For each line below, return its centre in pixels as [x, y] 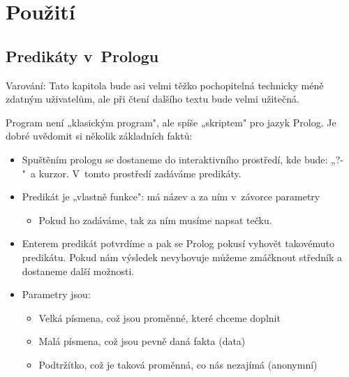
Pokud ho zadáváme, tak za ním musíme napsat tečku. [155, 220]
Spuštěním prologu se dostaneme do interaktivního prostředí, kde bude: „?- [183, 159]
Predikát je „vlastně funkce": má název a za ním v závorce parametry [171, 197]
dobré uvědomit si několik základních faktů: [99, 136]
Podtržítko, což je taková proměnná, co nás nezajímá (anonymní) [178, 364]
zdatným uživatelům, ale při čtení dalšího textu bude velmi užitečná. [153, 99]
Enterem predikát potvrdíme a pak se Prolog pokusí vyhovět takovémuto [178, 243]
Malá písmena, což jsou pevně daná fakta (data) [142, 341]
